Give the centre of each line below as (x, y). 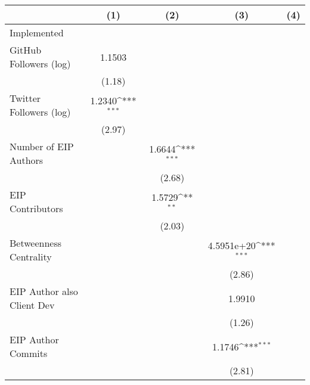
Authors (27, 160)
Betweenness (36, 243)
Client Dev (32, 305)
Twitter (25, 98)
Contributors (36, 208)
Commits (29, 353)
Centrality (31, 257)
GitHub (26, 50)
